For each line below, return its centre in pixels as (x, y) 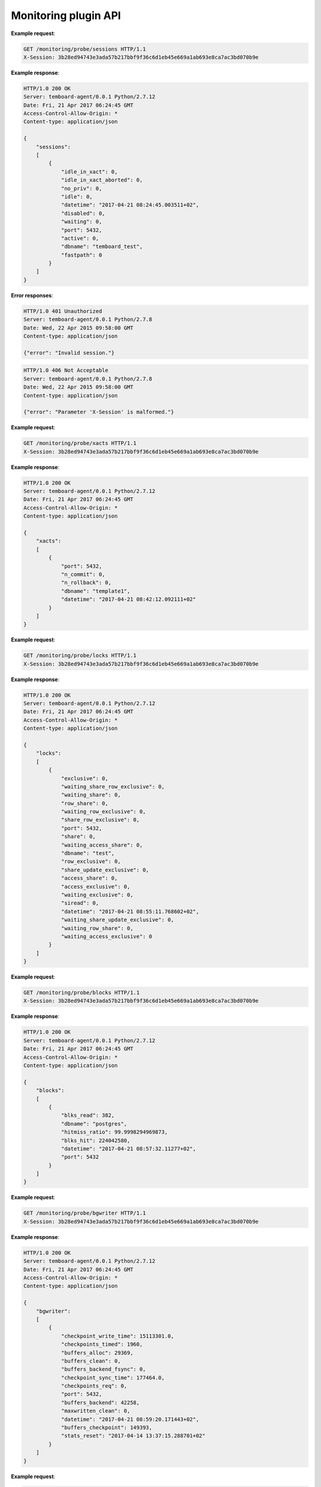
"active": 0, (80, 238)
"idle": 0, (77, 197)
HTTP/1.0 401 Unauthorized (63, 311)
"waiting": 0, (81, 222)
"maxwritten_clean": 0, (96, 1411)
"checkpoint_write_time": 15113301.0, (118, 1336)
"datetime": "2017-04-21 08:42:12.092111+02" (128, 600)
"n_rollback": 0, (86, 583)
